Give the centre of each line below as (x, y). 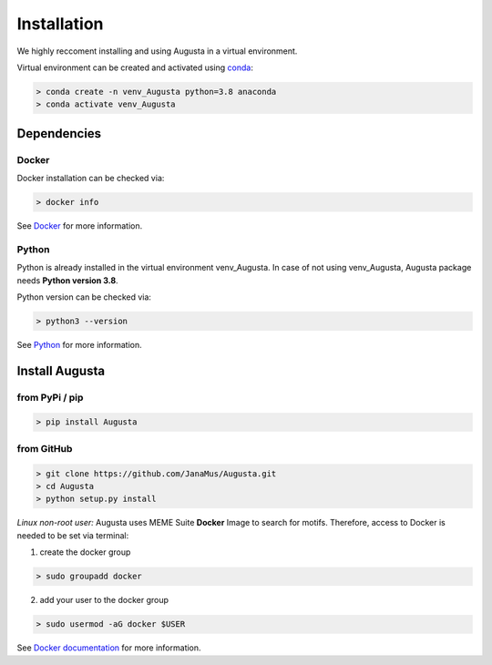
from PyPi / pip (50, 397)
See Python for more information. (80, 344)
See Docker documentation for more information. (109, 648)
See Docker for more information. (80, 226)
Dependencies (59, 133)
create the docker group (85, 552)
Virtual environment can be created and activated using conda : (135, 67)
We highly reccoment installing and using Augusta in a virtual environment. (157, 51)
